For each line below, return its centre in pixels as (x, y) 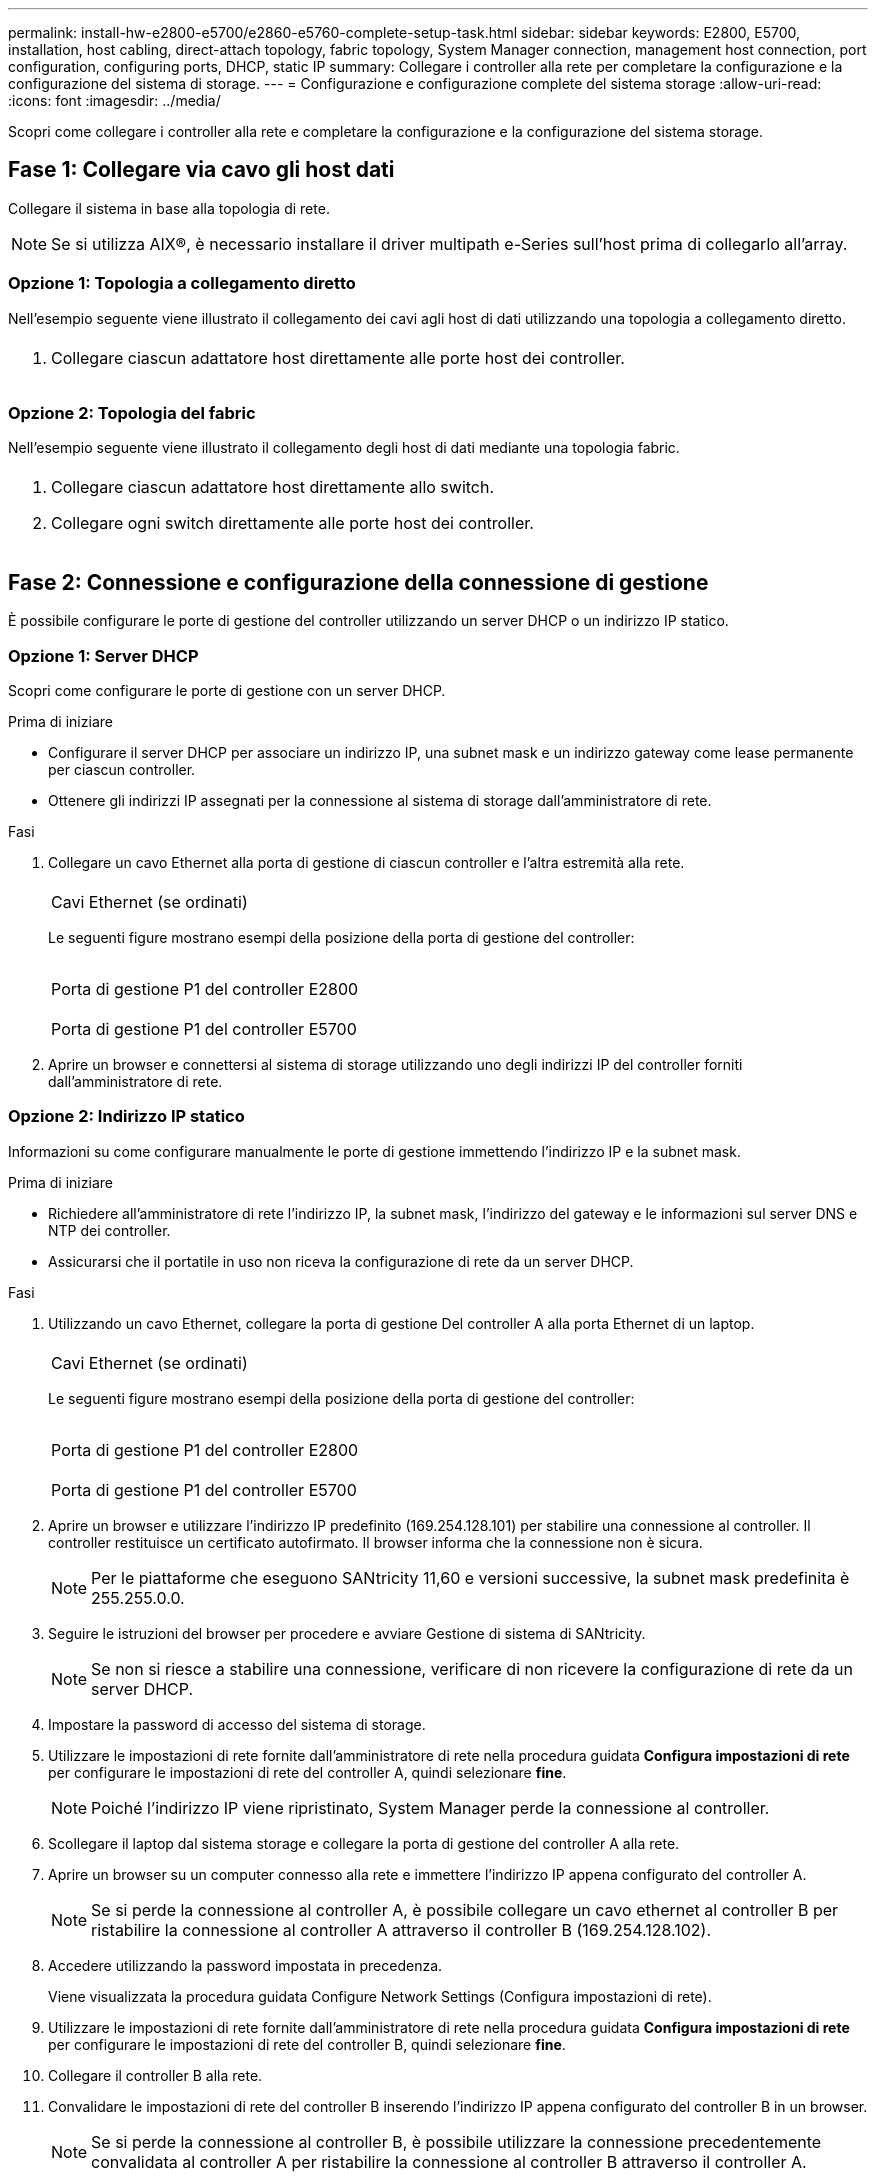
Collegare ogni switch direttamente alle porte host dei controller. (292, 523)
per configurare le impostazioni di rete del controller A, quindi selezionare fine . (307, 1772)
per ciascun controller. (122, 769)
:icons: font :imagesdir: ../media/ (114, 100)
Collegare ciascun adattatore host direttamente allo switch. (273, 487)
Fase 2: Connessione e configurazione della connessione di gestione (358, 582)
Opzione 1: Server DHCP (103, 655)
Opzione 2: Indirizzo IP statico (126, 1116)
